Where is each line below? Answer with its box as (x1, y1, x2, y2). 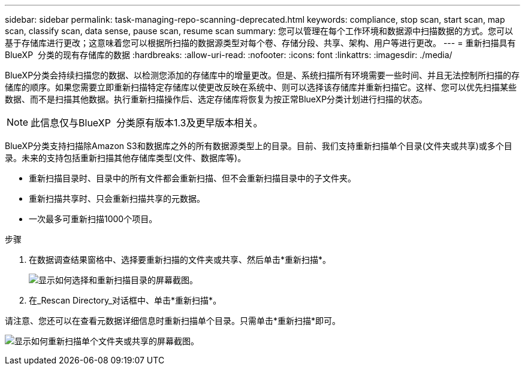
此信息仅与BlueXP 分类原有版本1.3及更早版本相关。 (31, 117, 263, 129)
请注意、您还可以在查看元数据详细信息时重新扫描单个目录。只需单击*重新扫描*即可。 (5, 316, 341, 326)
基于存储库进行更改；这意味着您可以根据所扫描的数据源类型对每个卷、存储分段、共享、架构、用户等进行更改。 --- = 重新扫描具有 (5, 38, 516, 48)
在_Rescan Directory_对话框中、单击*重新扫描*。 (29, 295, 222, 305)
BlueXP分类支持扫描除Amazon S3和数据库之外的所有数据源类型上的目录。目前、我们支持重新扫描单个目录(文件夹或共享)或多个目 (5, 141, 512, 151)
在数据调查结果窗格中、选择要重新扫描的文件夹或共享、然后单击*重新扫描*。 (29, 254, 331, 265)
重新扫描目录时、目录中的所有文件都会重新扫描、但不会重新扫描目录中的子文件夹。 (29, 173, 356, 183)
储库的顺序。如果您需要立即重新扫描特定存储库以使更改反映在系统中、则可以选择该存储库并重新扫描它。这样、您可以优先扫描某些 (5, 82, 517, 92)
